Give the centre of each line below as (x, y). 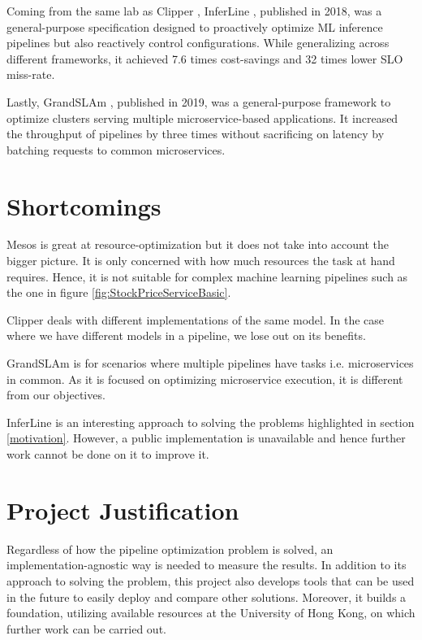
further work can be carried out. (86, 628)
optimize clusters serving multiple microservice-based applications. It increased (202, 118)
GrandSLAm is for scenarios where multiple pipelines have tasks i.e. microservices (210, 363)
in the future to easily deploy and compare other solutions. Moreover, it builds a (207, 596)
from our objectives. (56, 395)
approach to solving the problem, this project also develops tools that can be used (211, 580)
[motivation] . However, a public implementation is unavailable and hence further (206, 438)
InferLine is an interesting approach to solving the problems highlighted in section (211, 422)
